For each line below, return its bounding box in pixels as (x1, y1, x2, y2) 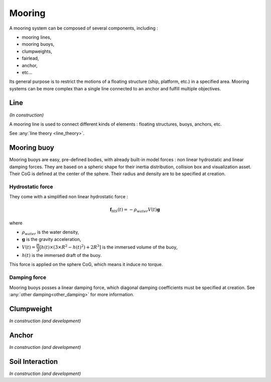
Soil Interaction (9, 357, 58, 366)
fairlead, (22, 55, 39, 61)
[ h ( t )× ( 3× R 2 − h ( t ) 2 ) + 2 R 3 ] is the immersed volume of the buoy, (39, 243, 178, 250)
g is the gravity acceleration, (22, 236, 81, 242)
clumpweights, (22, 48, 52, 54)
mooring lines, (22, 34, 52, 40)
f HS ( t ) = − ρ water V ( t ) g (109, 207, 160, 214)
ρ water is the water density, (22, 229, 79, 236)
